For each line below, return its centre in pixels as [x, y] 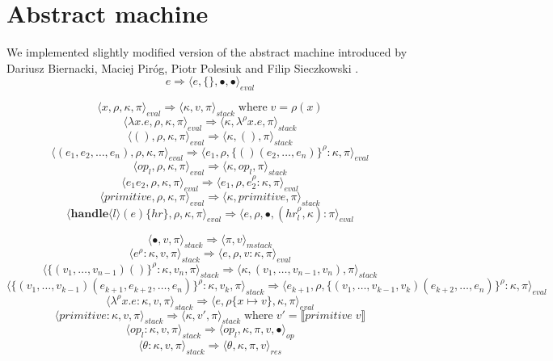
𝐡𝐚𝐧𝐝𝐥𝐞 [90, 214]
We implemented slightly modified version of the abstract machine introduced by [207, 52]
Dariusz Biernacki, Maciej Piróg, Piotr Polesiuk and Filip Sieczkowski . [183, 67]
